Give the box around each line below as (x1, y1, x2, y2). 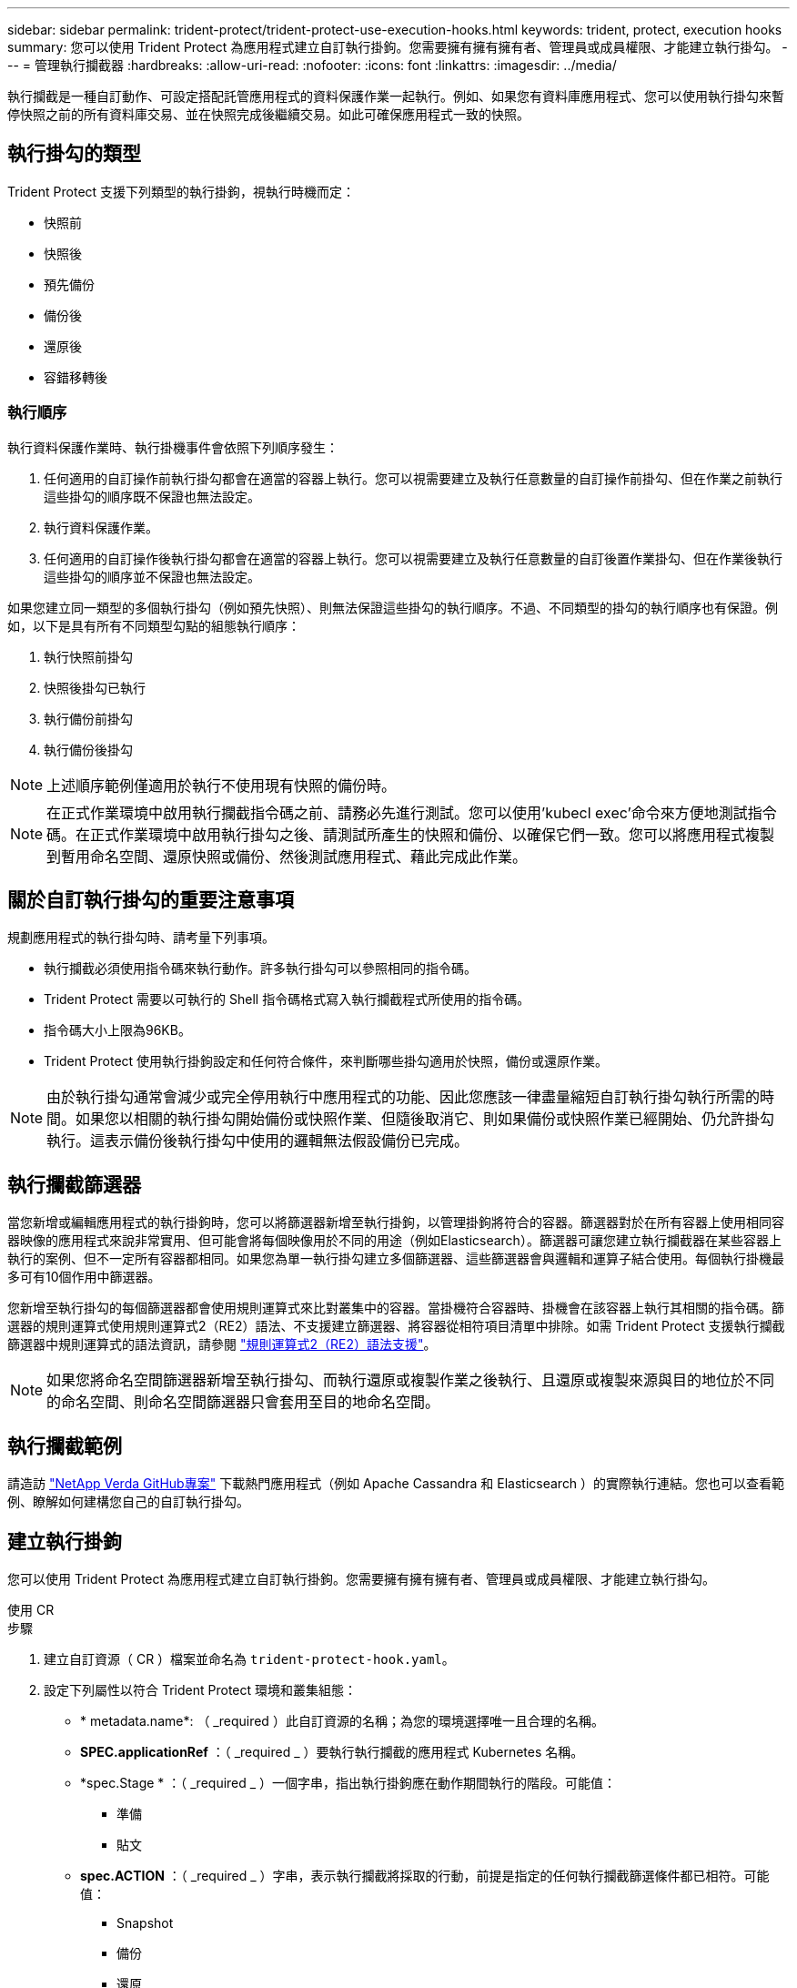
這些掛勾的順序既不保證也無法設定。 (44, 488, 260, 504)
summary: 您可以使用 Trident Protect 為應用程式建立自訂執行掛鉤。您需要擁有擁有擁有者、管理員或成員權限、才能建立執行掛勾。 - (7, 39, 788, 55)
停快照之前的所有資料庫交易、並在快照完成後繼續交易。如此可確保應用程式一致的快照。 (7, 106, 530, 122)
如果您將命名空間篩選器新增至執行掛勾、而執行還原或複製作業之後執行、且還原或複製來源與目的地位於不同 (46, 1371, 775, 1390)
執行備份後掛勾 (44, 741, 133, 757)
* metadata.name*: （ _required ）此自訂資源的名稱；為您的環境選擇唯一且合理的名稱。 (80, 1712, 604, 1729)
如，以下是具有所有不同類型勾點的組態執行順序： (7, 617, 300, 634)
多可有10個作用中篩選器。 (7, 1269, 161, 1285)
